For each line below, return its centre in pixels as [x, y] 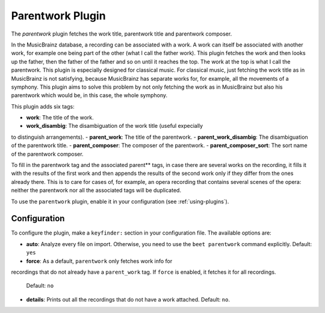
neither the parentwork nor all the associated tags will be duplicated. [96, 191]
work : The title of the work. [60, 118]
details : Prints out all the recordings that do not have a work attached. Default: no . [128, 299]
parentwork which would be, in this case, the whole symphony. [89, 95]
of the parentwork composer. [47, 154]
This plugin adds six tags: [43, 106]
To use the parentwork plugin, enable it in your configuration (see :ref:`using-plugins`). [120, 201]
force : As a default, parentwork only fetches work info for [99, 261]
